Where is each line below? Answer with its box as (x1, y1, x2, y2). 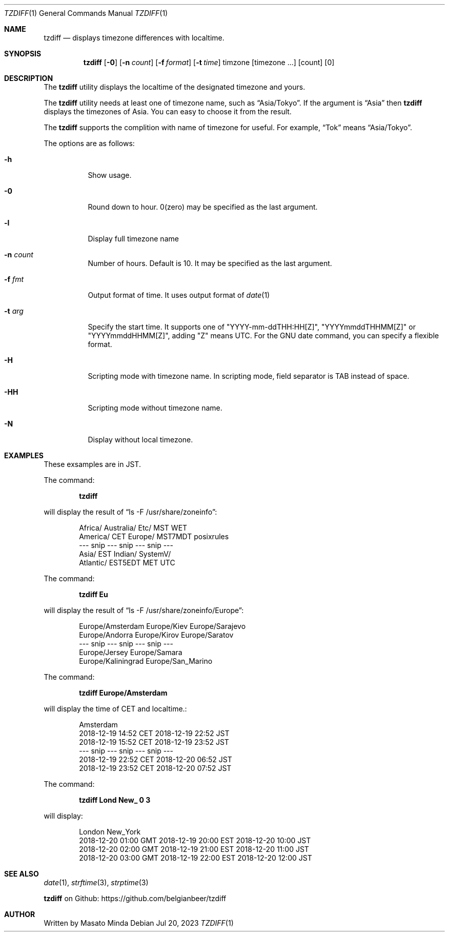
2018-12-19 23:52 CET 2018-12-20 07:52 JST (79, 764, 232, 772)
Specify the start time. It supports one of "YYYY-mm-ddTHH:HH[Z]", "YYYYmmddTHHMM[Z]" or (88, 322, 416, 331)
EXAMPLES (4, 451, 44, 460)
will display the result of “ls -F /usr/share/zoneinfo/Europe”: (44, 606, 244, 615)
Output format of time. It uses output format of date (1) (88, 291, 270, 299)
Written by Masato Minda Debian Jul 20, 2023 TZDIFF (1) (44, 919, 234, 927)
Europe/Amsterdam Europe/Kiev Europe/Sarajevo (79, 622, 246, 630)
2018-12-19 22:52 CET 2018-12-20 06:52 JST (79, 755, 232, 764)
